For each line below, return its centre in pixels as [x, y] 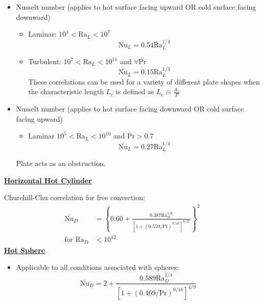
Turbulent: [45, 61]
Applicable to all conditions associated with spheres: [97, 267]
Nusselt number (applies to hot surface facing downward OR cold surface [130, 109]
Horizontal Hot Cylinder [48, 180]
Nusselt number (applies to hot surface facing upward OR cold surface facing [136, 7]
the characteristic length [66, 91]
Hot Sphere [25, 250]
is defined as [135, 91]
